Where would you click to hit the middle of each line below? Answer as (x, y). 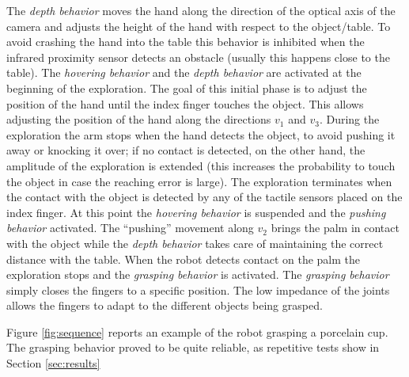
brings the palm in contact (335, 228)
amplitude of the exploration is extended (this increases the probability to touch (201, 165)
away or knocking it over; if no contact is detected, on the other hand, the (186, 150)
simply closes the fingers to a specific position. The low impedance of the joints (198, 289)
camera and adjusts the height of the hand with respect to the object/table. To (199, 26)
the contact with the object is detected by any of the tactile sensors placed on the (204, 197)
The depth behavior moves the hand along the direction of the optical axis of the (201, 10)
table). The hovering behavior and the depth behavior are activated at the (184, 72)
